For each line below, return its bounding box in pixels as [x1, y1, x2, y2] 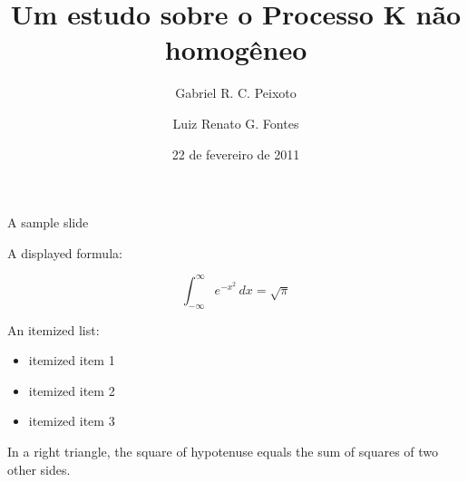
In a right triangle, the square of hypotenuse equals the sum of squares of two [7, 441, 439, 460]
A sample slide [7, 213, 89, 232]
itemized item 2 [28, 381, 115, 400]
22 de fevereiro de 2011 [171, 144, 300, 163]
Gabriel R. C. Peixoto [175, 83, 297, 102]
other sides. [7, 459, 71, 478]
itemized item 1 [28, 351, 115, 370]
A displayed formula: [7, 243, 122, 262]
